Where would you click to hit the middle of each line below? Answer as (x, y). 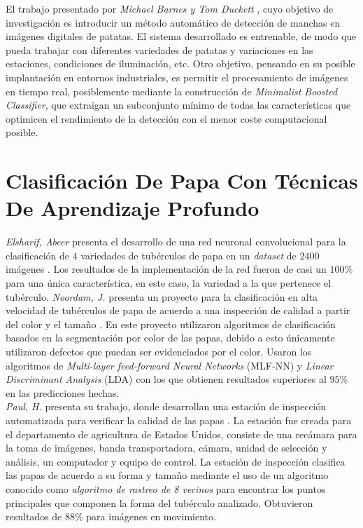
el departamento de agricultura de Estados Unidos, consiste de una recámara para (181, 434)
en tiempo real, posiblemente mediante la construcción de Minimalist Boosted (172, 91)
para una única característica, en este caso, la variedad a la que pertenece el (169, 283)
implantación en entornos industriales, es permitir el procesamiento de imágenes (177, 77)
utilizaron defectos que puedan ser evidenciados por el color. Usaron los (159, 351)
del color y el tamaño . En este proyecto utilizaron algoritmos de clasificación (171, 324)
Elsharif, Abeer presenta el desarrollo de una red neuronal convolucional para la (176, 242)
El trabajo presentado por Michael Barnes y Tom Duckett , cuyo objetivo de (170, 8)
